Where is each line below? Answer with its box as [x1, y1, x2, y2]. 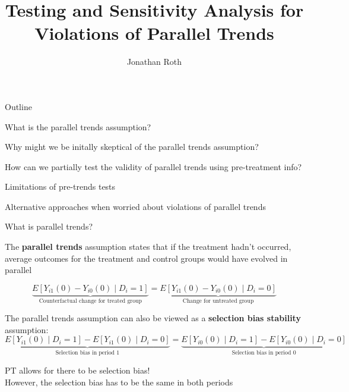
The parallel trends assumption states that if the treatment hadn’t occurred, [5, 240, 291, 253]
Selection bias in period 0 [231, 350, 296, 356]
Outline [5, 100, 32, 112]
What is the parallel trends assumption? [5, 120, 151, 133]
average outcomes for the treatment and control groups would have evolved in [5, 252, 288, 264]
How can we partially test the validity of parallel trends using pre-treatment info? [5, 160, 302, 173]
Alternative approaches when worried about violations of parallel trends [5, 200, 266, 212]
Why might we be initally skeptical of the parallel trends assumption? [5, 140, 259, 153]
